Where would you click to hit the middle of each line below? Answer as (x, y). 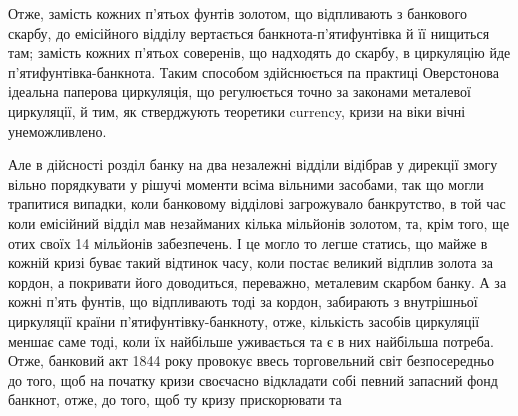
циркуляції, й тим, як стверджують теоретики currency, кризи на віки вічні (237, 110)
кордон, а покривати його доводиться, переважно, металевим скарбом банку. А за (257, 281)
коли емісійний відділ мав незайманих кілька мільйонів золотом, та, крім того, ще (259, 222)
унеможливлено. (57, 130)
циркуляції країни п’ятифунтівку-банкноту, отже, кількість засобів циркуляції (244, 320)
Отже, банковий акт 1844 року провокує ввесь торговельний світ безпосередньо (251, 360)
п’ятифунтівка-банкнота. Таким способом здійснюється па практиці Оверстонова (253, 71)
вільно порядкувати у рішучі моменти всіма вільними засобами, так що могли (246, 183)
